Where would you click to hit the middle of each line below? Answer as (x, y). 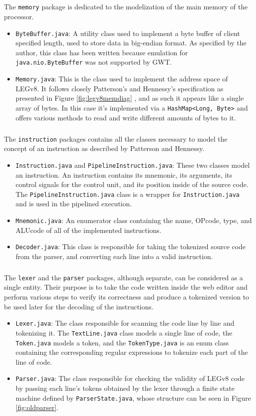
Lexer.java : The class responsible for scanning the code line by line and (125, 323)
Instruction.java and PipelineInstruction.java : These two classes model (133, 165)
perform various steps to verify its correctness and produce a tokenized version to (127, 297)
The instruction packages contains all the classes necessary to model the (116, 138)
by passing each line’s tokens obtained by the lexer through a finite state (125, 388)
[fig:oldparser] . (37, 407)
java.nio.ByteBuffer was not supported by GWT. (94, 62)
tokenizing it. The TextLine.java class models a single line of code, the (124, 332)
